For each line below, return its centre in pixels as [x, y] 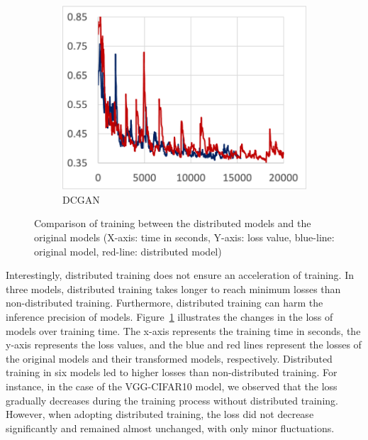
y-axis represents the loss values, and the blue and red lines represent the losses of [184, 345]
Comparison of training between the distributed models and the [173, 223]
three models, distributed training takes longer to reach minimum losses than [173, 288]
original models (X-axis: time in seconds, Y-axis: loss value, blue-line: [184, 237]
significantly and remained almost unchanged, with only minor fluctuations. [170, 428]
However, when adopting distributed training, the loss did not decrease [160, 414]
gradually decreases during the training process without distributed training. [172, 400]
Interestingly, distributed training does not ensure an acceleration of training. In [180, 275]
